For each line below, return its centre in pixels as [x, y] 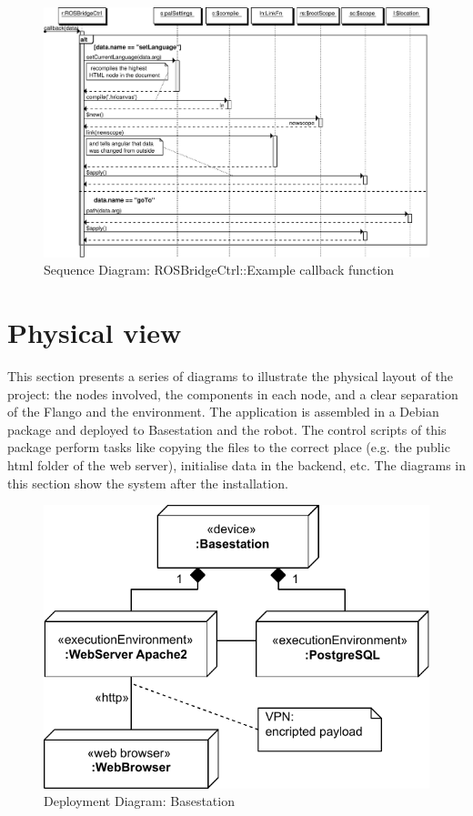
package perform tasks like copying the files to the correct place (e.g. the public [229, 447]
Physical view [95, 332]
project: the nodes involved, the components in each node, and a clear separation [233, 393]
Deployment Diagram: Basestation [139, 801]
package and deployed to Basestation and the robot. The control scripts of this [227, 429]
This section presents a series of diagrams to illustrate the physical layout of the [231, 376]
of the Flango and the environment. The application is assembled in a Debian [223, 412]
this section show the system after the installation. [148, 483]
